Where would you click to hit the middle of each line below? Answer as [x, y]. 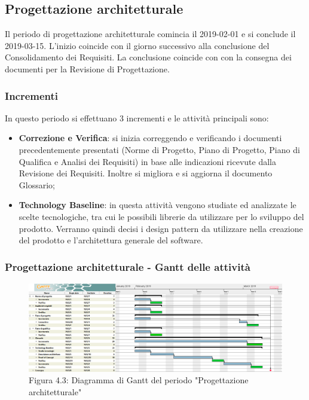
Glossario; [37, 184]
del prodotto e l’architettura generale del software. [111, 240]
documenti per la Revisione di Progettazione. [87, 68]
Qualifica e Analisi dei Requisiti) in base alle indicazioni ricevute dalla [148, 161]
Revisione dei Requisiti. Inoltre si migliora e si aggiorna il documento [146, 173]
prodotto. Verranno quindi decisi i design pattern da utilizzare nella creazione [161, 228]
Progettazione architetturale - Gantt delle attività [128, 266]
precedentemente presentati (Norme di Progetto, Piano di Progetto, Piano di [159, 149]
